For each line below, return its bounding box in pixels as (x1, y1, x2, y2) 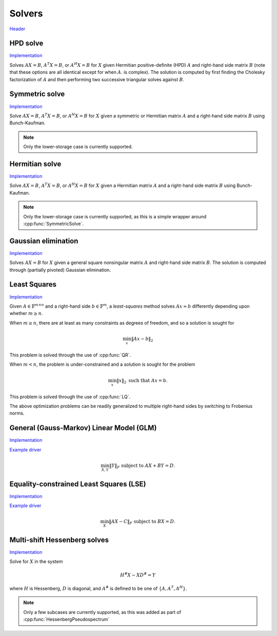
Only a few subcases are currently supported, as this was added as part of (23, 609, 182, 615)
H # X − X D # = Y (120, 571, 156, 578)
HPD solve (9, 39, 44, 48)
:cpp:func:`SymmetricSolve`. (23, 220, 84, 227)
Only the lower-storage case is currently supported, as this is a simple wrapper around (23, 213, 207, 219)
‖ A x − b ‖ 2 (131, 336, 153, 343)
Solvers (9, 8, 43, 19)
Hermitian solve (9, 159, 62, 168)
